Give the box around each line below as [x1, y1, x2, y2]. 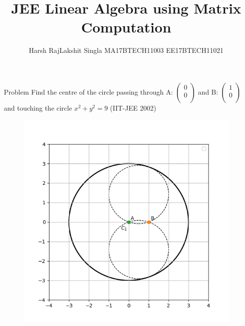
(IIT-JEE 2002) [110, 102, 156, 113]
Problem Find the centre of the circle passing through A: [4, 86, 173, 97]
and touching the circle [4, 102, 72, 113]
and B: [198, 86, 218, 97]
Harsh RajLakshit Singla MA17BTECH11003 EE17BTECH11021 [29, 45, 224, 55]
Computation [81, 17, 171, 37]
